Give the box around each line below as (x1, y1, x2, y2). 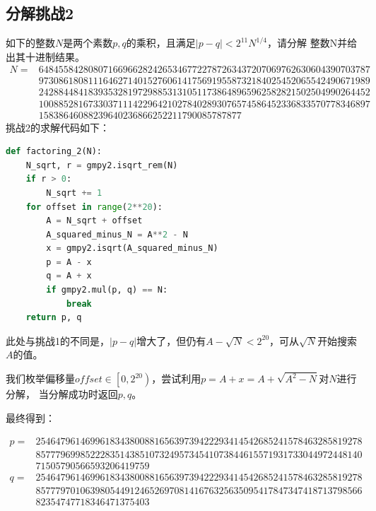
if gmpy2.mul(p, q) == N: (46, 285, 168, 295)
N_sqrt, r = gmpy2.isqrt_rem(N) (25, 160, 178, 170)
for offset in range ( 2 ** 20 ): (25, 201, 163, 212)
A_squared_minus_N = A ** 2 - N (46, 229, 188, 240)
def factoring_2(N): (6, 146, 102, 157)
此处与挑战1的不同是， (6, 333, 110, 348)
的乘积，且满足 (126, 35, 196, 50)
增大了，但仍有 (136, 333, 206, 348)
